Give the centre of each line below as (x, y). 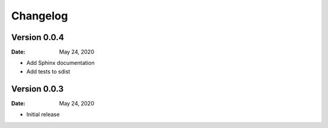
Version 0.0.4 (38, 37)
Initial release (43, 115)
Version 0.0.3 (37, 89)
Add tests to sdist (48, 71)
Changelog (39, 16)
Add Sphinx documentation (60, 63)
